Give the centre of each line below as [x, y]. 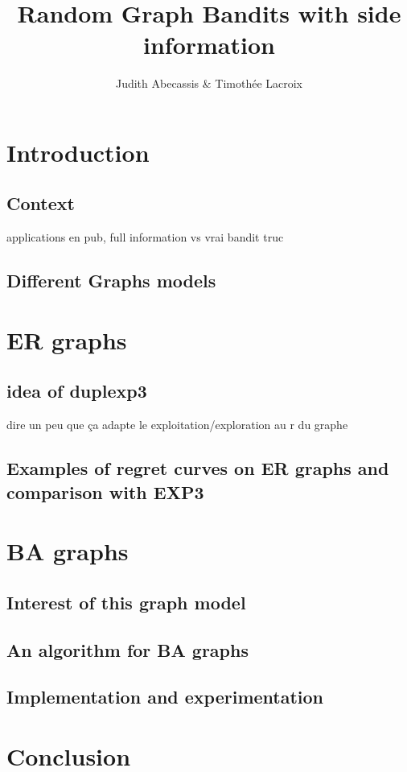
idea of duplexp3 [77, 391]
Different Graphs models [111, 281]
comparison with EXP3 [105, 491]
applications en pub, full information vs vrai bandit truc [145, 237]
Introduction [78, 152]
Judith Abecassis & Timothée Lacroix [209, 83]
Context [41, 203]
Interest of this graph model [126, 602]
